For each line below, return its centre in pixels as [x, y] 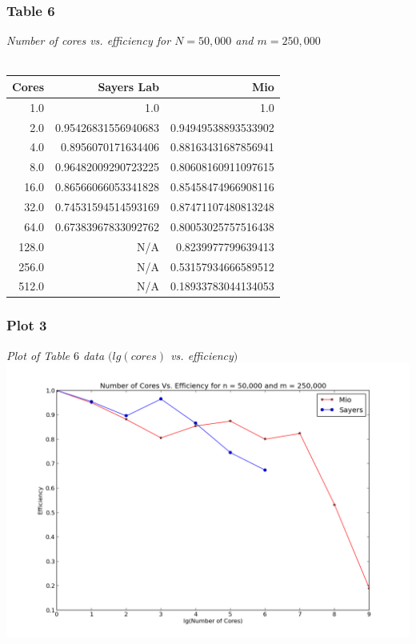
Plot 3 [27, 325]
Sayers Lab [128, 86]
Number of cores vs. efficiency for [89, 40]
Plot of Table [38, 355]
